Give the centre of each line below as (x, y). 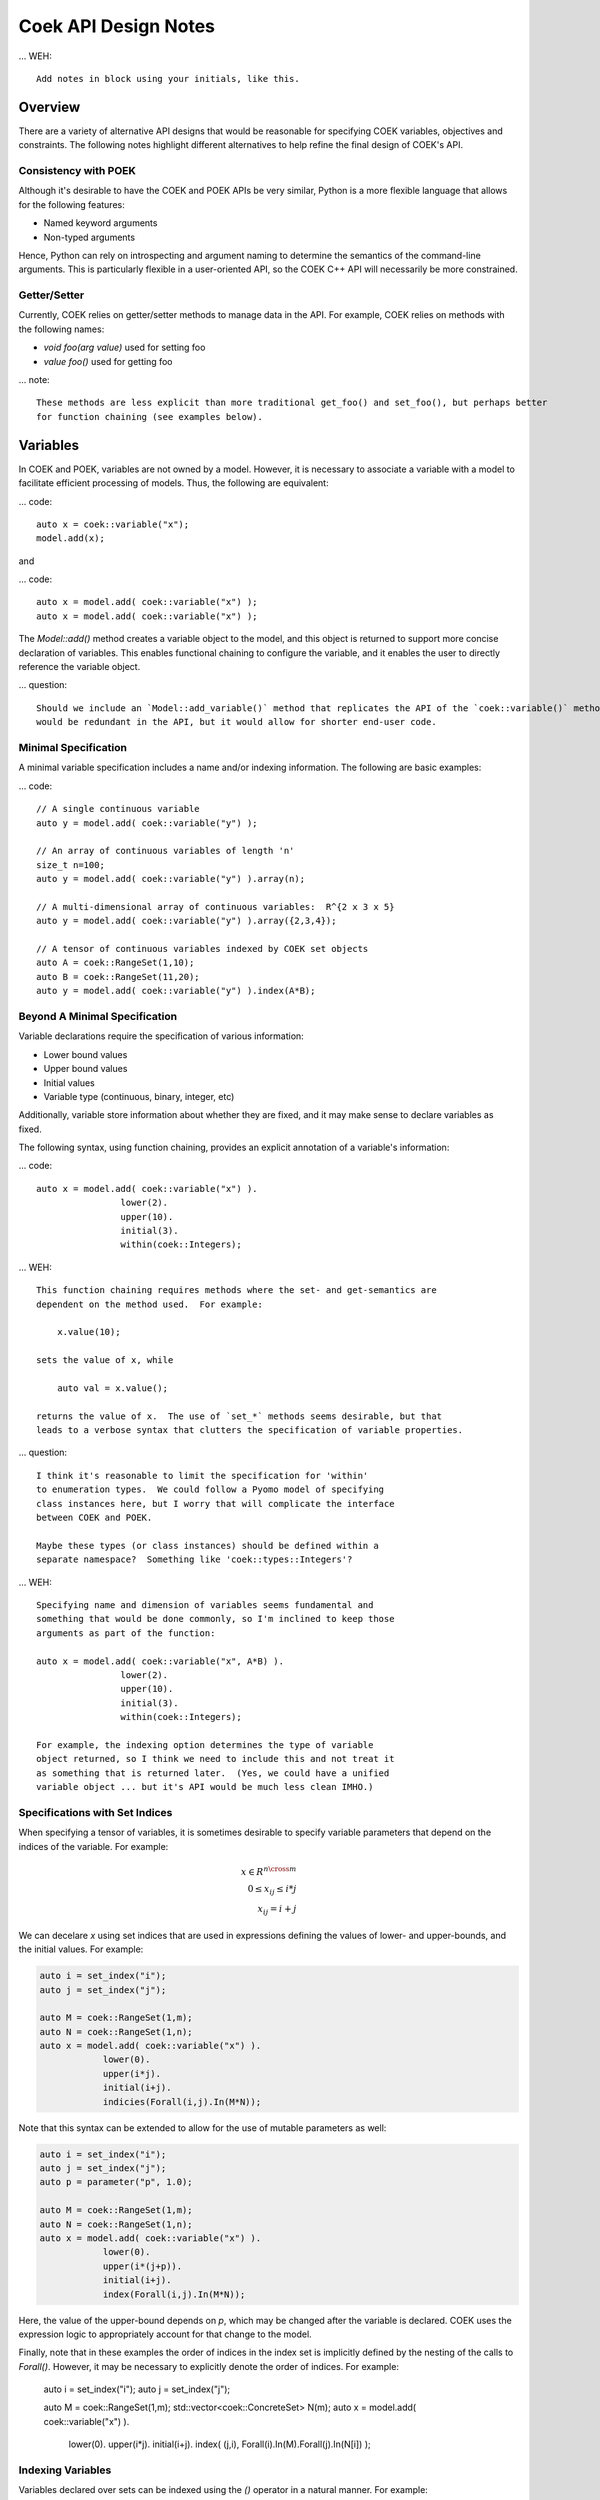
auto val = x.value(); (112, 1388)
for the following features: (71, 204)
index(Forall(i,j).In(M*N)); (174, 2294)
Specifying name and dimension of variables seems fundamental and (205, 1605)
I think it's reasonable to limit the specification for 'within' (202, 1475)
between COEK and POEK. (94, 1518)
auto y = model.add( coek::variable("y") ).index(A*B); (176, 991)
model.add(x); (70, 538)
